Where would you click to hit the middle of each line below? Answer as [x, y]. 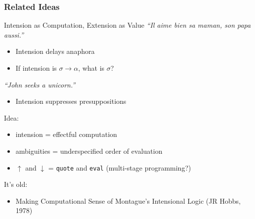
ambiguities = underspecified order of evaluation [89, 151]
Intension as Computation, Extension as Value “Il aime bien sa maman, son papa [127, 25]
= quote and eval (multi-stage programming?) [120, 167]
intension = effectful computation [66, 134]
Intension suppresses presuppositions [71, 101]
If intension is [36, 68]
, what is [91, 68]
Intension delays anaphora [55, 51]
